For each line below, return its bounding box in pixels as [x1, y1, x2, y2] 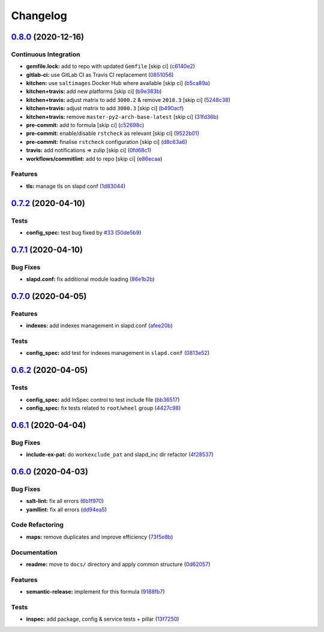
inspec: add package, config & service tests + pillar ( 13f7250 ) [26, 615, 179, 623]
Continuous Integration [11, 50, 80, 58]
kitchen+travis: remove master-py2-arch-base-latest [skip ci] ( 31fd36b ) [26, 113, 219, 120]
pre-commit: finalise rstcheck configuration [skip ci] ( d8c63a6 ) [26, 138, 187, 145]
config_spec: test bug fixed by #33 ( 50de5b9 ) [26, 228, 142, 236]
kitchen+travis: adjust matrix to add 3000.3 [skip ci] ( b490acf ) [26, 105, 184, 112]
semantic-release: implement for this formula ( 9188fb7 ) [26, 588, 165, 595]
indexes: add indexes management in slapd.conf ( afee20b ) [26, 322, 173, 329]
